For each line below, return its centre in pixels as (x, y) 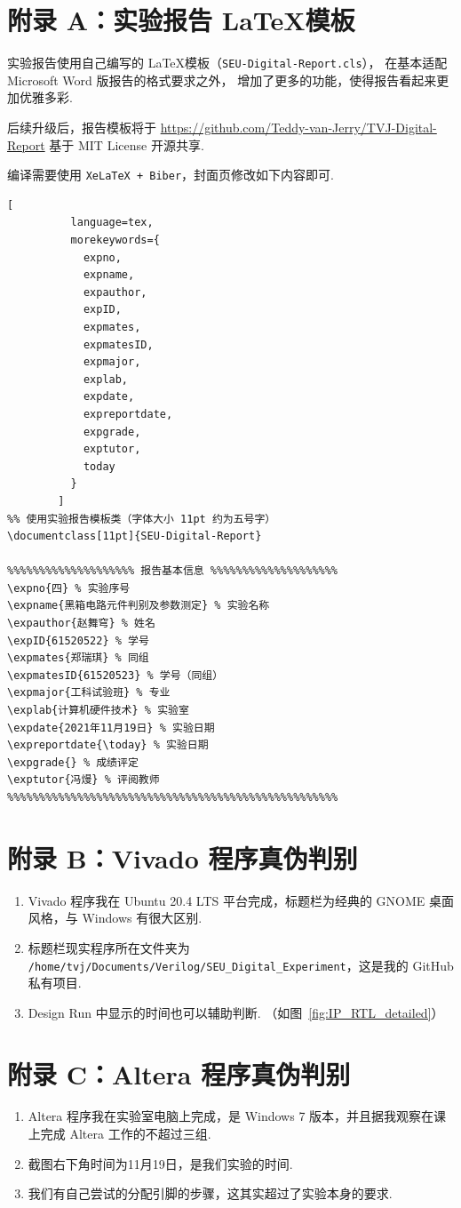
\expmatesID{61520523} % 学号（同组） (115, 675)
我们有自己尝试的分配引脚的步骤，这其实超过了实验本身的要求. (210, 1193)
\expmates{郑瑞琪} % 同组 (78, 658)
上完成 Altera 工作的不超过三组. (119, 1134)
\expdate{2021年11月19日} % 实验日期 (111, 728)
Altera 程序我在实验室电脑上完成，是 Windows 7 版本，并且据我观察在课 (237, 1116)
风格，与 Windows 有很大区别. (115, 918)
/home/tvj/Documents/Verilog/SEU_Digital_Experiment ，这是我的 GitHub (241, 965)
